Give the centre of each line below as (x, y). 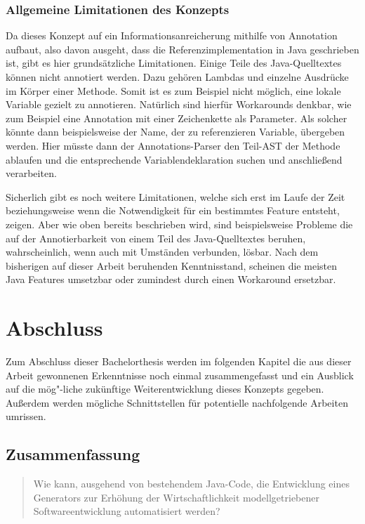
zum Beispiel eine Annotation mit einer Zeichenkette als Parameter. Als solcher (177, 118)
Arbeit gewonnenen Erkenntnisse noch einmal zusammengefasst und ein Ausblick (180, 375)
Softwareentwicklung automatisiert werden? (127, 511)
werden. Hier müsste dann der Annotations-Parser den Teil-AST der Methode (173, 145)
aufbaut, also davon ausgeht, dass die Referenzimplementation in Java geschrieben (182, 49)
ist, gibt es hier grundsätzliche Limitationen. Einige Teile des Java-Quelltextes (174, 63)
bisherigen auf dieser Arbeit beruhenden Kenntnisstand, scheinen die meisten (171, 265)
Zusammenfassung (73, 454)
